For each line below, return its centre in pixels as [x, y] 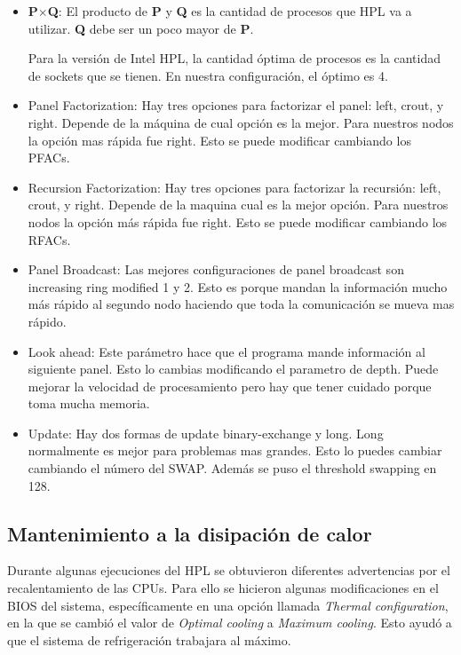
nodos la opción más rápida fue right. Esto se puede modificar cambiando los [238, 221]
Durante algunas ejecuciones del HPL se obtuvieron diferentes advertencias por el [229, 570]
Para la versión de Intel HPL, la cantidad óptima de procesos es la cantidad [234, 58]
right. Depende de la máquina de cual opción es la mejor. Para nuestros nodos [241, 122]
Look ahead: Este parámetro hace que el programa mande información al [227, 351]
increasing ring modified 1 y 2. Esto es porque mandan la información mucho [238, 286]
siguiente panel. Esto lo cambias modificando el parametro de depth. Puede [233, 369]
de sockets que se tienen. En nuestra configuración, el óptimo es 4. [208, 75]
